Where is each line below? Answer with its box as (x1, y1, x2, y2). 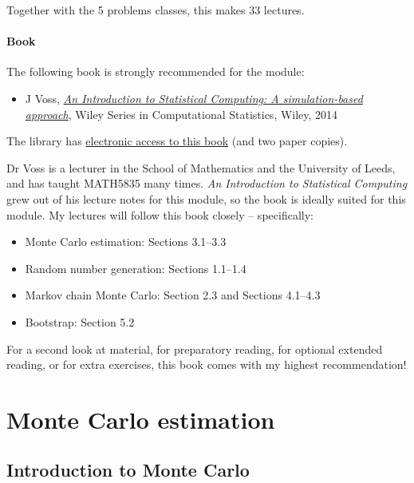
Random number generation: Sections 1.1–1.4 (25, 259, 246, 276)
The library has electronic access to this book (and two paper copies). (6, 133, 348, 149)
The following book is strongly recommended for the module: (6, 63, 305, 80)
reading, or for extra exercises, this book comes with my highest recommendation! (6, 356, 407, 373)
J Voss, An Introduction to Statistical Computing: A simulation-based (25, 89, 363, 106)
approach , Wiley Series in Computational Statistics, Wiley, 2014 (25, 105, 338, 122)
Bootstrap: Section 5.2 (25, 313, 135, 330)
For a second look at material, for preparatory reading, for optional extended (6, 340, 383, 357)
